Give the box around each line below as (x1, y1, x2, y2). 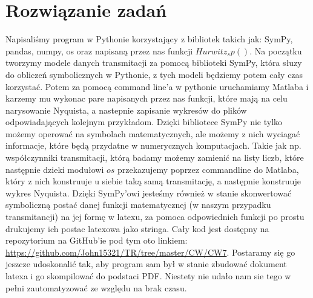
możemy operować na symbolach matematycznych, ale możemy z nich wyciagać (5, 127, 300, 140)
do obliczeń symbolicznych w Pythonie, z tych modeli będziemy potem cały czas (5, 68, 303, 80)
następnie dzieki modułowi (5, 163, 104, 175)
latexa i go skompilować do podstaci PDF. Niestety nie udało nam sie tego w (5, 270, 291, 282)
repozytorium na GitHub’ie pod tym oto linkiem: (5, 234, 188, 247)
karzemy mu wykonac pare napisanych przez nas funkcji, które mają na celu (5, 92, 288, 105)
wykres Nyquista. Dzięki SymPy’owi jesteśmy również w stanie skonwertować (5, 186, 292, 199)
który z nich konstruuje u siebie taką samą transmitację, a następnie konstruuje (5, 175, 301, 187)
